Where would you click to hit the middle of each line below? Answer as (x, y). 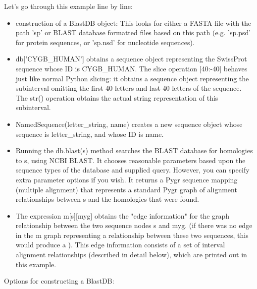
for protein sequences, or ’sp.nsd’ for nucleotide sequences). (105, 42)
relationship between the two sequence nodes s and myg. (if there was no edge (134, 225)
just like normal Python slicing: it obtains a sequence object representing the (132, 78)
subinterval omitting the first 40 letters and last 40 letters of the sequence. (128, 88)
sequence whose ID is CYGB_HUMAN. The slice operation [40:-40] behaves (131, 68)
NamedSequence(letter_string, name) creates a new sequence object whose (129, 124)
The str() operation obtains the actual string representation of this (117, 97)
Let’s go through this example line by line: (68, 6)
